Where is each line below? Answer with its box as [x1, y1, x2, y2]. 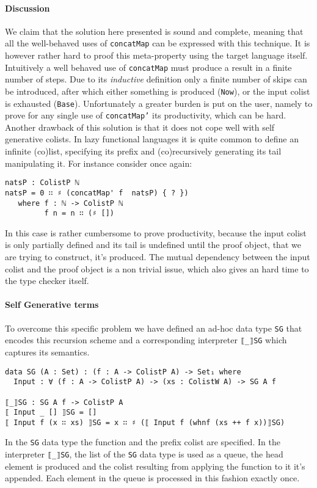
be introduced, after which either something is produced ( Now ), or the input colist [5, 84, 310, 97]
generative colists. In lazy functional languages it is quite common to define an [5, 133, 299, 145]
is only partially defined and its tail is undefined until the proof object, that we [5, 238, 301, 251]
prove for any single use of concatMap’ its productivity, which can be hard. [5, 109, 286, 122]
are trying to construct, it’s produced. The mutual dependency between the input [5, 250, 310, 263]
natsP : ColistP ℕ [5, 178, 79, 188]
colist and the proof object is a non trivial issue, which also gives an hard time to [5, 262, 309, 275]
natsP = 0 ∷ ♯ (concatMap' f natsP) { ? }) [5, 188, 189, 197]
